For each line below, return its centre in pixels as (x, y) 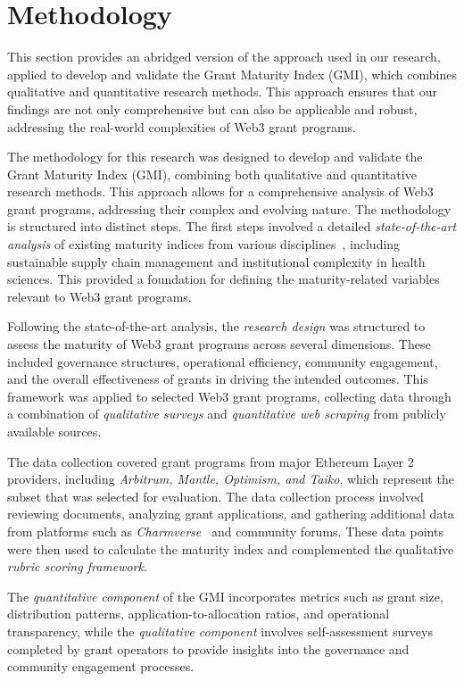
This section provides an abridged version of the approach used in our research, (224, 57)
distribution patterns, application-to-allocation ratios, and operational (199, 614)
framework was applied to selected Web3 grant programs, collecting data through (229, 396)
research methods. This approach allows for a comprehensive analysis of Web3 (220, 191)
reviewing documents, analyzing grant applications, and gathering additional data (231, 514)
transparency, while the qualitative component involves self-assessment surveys (220, 631)
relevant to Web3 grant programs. (99, 296)
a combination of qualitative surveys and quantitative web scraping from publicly (227, 414)
